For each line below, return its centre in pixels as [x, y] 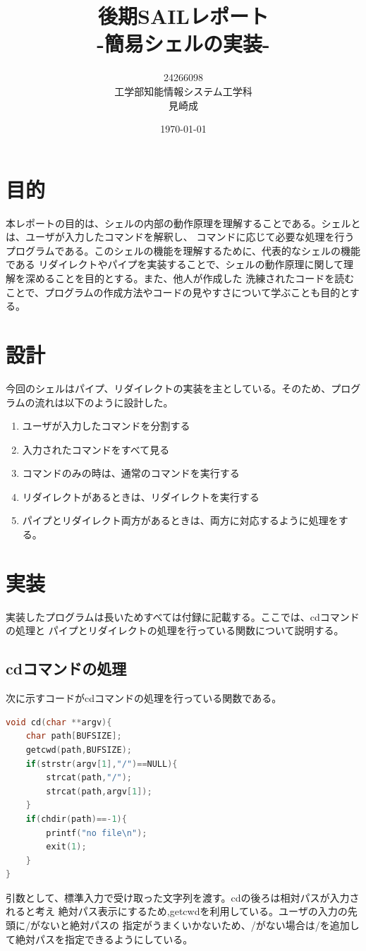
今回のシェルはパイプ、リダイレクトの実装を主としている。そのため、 [169, 388]
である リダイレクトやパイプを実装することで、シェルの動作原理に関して [175, 264]
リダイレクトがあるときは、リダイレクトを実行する [141, 496]
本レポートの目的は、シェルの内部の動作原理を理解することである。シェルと [183, 223]
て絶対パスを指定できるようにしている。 [99, 939]
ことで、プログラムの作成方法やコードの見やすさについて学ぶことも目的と [178, 292]
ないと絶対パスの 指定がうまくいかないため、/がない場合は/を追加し [200, 925]
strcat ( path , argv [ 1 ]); [99, 791]
